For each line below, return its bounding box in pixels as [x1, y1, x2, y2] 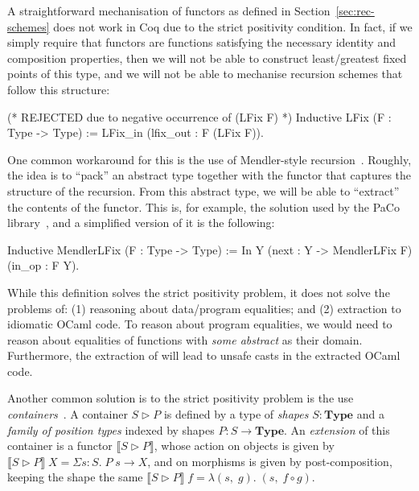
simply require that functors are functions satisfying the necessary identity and [7, 34, 396, 51]
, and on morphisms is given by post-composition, [147, 452, 392, 469]
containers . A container [7, 406, 128, 423]
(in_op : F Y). [7, 257, 80, 274]
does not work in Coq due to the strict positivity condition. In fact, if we [53, 18, 413, 35]
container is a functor [7, 437, 113, 454]
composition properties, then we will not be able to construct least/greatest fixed [7, 49, 407, 66]
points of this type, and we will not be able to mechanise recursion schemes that [7, 65, 403, 82]
